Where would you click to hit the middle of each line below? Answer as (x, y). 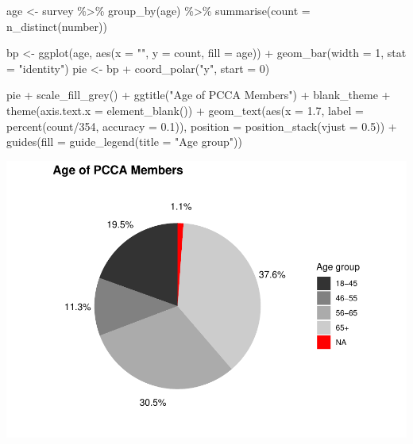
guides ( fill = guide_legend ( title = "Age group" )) (124, 142)
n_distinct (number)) (57, 26)
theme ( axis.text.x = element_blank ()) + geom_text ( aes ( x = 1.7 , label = (185, 110)
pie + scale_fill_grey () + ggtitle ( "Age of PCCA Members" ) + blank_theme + (199, 95)
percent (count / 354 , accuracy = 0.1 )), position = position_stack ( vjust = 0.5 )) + (202, 126)
